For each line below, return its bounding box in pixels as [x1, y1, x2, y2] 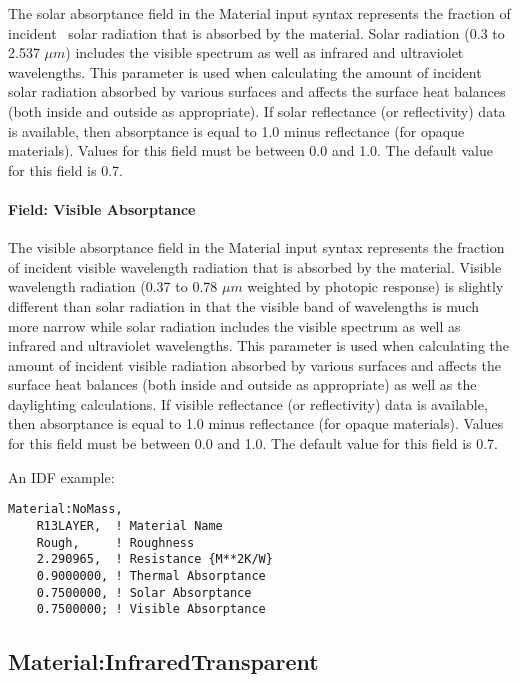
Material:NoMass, [8, 502, 123, 517]
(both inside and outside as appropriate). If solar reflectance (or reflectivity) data [8, 100, 506, 121]
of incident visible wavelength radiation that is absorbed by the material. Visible [8, 256, 502, 277]
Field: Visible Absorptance [8, 198, 196, 219]
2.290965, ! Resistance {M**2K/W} [36, 552, 273, 567]
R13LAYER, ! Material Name [36, 518, 223, 533]
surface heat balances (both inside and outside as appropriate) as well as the [8, 374, 477, 395]
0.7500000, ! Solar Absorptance [36, 585, 252, 600]
